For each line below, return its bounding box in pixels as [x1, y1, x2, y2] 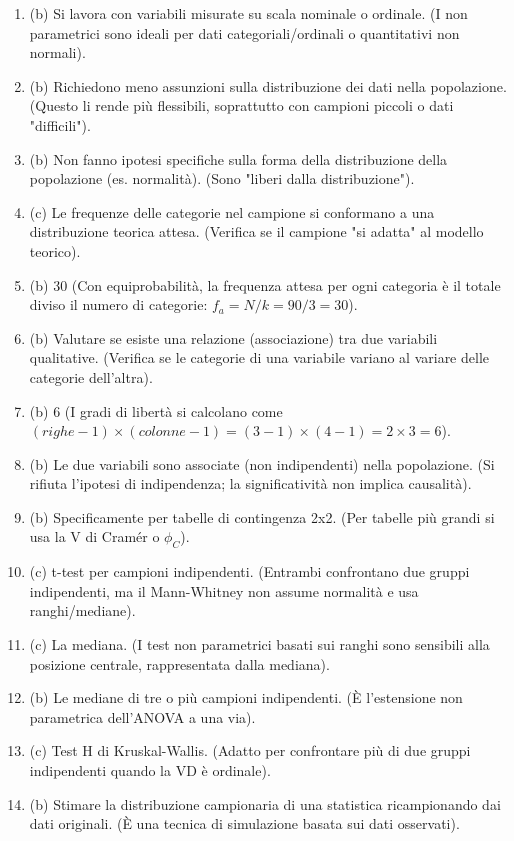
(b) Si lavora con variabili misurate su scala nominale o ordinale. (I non [29, 3, 468, 23]
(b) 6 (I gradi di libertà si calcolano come [29, 400, 283, 421]
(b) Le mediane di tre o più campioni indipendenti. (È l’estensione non [29, 687, 463, 708]
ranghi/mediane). [29, 600, 136, 621]
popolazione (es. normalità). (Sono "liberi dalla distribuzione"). [29, 168, 415, 189]
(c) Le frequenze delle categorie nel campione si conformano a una [29, 201, 435, 222]
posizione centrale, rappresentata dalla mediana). [29, 653, 330, 674]
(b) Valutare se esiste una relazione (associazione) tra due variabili [29, 327, 438, 348]
